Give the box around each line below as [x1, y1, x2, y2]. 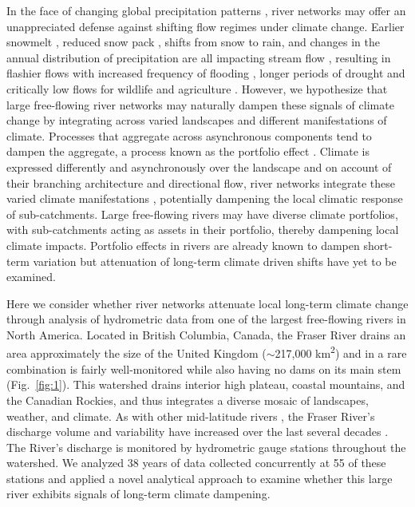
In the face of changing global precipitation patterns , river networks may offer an [6, 2, 406, 18]
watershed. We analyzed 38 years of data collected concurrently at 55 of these [6, 454, 386, 471]
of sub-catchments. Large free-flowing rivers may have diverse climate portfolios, [6, 205, 398, 222]
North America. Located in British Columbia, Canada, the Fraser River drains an [6, 326, 406, 343]
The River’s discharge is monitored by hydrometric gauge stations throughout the [6, 438, 406, 455]
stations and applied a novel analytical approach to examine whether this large [6, 469, 393, 486]
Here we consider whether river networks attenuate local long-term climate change [6, 295, 409, 311]
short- [363, 236, 393, 253]
